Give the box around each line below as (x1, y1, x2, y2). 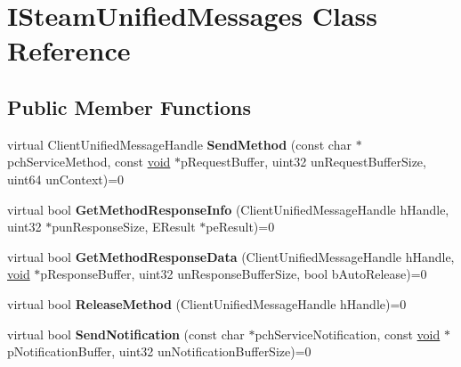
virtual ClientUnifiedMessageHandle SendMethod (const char (7, 135, 352, 153)
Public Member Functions (7, 93, 251, 120)
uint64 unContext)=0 (7, 169, 125, 188)
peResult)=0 (206, 217, 275, 236)
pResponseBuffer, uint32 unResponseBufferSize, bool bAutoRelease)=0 (40, 265, 427, 283)
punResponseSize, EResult (52, 217, 196, 236)
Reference (7, 32, 131, 69)
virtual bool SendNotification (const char (7, 324, 245, 343)
